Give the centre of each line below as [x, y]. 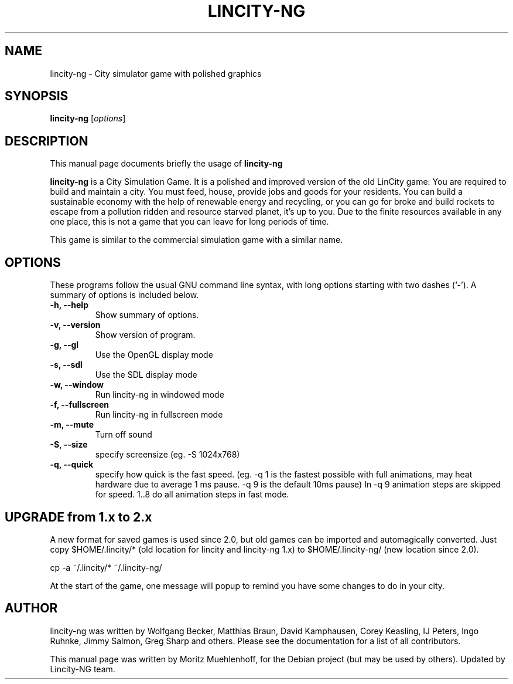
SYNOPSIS [37, 96]
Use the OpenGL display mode [154, 355]
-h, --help [69, 305]
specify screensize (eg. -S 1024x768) [167, 455]
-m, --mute [72, 425]
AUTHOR [31, 608]
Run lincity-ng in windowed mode [160, 395]
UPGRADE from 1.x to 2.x [78, 517]
